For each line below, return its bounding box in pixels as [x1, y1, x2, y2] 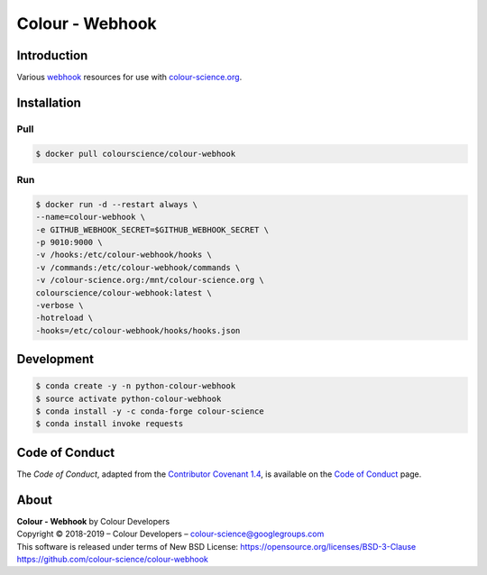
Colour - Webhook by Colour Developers [16, 516, 170, 526]
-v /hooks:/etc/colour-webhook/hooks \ [35, 250, 212, 260]
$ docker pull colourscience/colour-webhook [35, 149, 236, 159]
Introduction [16, 48, 88, 63]
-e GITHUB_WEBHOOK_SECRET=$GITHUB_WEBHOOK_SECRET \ [35, 224, 270, 234]
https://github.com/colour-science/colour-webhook [16, 554, 209, 565]
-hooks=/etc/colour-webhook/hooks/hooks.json [35, 325, 241, 335]
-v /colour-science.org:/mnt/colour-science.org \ [35, 275, 265, 286]
